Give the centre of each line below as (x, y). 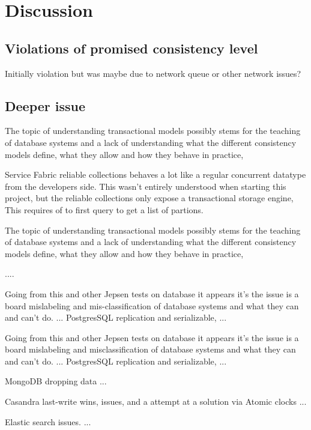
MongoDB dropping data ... (56, 381)
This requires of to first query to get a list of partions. (104, 209)
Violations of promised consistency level (131, 48)
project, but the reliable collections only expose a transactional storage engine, (149, 198)
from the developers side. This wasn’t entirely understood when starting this (146, 186)
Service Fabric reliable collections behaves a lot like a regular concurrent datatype (155, 174)
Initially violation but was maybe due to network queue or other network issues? (153, 73)
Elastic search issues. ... (48, 421)
